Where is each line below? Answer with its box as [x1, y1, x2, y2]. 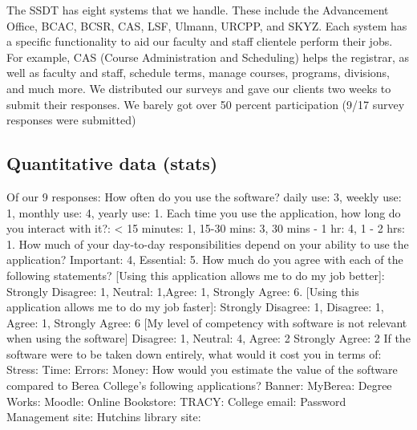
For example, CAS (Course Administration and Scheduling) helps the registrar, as [6, 48, 410, 65]
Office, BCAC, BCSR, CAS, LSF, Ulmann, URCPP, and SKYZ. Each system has [6, 17, 407, 34]
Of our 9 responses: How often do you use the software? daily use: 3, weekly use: [6, 188, 402, 205]
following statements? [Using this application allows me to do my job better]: [6, 266, 385, 283]
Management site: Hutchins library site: [6, 408, 201, 425]
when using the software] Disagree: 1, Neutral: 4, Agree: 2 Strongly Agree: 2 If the [6, 330, 411, 347]
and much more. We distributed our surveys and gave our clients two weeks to [6, 79, 391, 96]
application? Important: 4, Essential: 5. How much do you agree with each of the [6, 251, 403, 268]
